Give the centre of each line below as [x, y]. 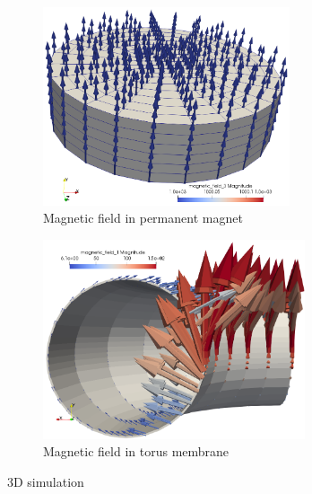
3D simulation [46, 481]
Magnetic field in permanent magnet [143, 218]
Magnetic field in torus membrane [136, 451]
